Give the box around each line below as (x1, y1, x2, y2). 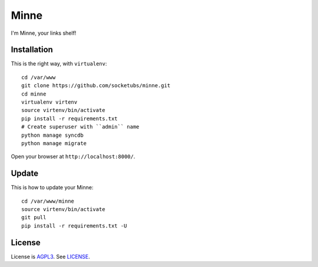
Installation (11, 45, 53, 55)
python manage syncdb (21, 131, 84, 139)
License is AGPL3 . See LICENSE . (11, 253, 91, 260)
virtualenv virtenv (21, 99, 78, 106)
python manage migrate (21, 140, 87, 147)
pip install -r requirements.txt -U (21, 222, 127, 229)
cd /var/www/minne (21, 197, 75, 205)
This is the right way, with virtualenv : (11, 60, 107, 67)
